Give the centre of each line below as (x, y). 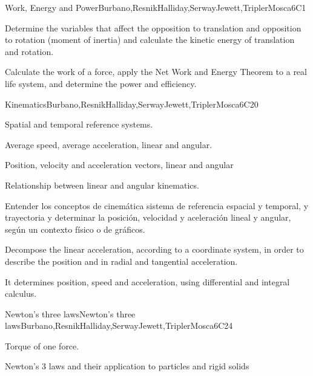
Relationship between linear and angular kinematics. (102, 185)
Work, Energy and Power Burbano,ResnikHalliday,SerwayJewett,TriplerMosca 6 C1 (156, 7)
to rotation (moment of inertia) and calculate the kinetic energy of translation (150, 40)
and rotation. (29, 51)
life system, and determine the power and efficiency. (101, 83)
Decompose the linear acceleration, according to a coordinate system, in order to (154, 249)
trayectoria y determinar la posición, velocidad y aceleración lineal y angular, (148, 217)
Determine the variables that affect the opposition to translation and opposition (153, 28)
